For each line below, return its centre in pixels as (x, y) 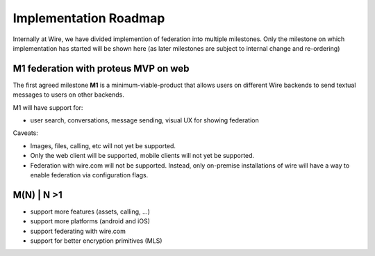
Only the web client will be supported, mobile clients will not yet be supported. (142, 156)
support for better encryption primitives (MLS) (96, 241)
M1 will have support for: (48, 107)
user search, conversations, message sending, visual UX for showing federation (145, 120)
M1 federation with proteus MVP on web (101, 69)
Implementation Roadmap (89, 18)
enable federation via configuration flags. (89, 175)
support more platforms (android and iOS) (90, 221)
